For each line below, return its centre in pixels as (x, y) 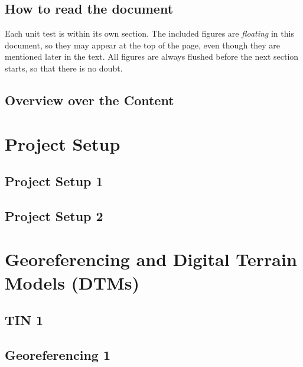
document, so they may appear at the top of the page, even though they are (143, 45)
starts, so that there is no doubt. (64, 68)
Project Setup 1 (54, 181)
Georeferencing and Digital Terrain (151, 259)
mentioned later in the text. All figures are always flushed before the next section (152, 56)
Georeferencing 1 (58, 355)
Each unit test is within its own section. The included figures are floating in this (149, 33)
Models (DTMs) (72, 282)
